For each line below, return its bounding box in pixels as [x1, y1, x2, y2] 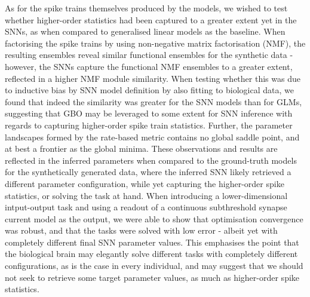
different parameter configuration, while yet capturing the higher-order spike [5, 177, 284, 189]
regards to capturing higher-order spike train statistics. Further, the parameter [5, 118, 293, 131]
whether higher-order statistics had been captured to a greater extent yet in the [5, 13, 297, 26]
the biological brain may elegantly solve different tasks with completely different [5, 247, 298, 260]
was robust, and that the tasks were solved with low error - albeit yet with [5, 224, 278, 237]
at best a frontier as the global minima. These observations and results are [5, 142, 278, 155]
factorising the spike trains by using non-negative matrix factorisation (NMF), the [5, 36, 306, 49]
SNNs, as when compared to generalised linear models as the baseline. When [5, 25, 286, 38]
